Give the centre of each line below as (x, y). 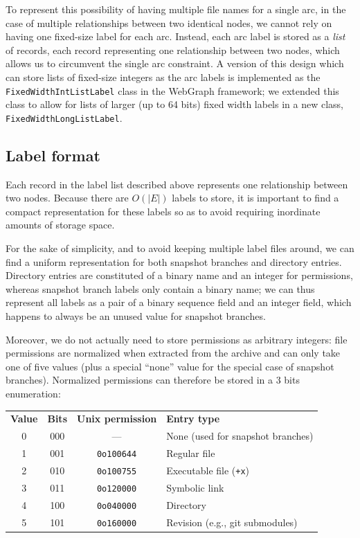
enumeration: (33, 393)
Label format (53, 155)
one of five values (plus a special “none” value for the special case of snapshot (170, 366)
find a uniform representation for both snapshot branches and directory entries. (174, 261)
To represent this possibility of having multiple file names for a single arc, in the (176, 9)
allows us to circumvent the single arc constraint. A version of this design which (175, 63)
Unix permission (117, 419)
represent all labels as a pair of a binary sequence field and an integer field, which (179, 302)
